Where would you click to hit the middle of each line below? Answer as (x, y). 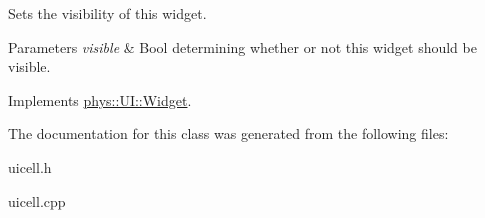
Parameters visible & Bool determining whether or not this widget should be (242, 46)
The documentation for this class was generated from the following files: (228, 133)
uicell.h (30, 166)
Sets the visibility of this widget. (107, 13)
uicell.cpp (37, 200)
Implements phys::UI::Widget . (100, 99)
